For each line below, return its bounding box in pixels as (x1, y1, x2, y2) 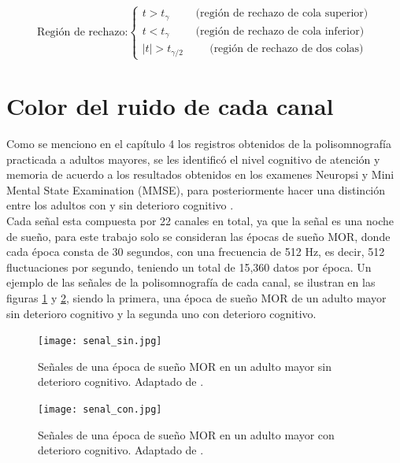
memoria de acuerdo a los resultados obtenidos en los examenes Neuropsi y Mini (6, 166, 394, 183)
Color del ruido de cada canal (6, 90, 334, 122)
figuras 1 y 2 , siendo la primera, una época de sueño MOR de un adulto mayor (6, 290, 387, 306)
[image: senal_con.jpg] (38, 404, 162, 416)
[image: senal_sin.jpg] (38, 335, 162, 347)
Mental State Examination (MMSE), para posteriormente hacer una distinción (6, 181, 386, 198)
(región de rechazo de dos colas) (209, 43, 364, 55)
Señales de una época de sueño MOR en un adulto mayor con (38, 426, 335, 443)
